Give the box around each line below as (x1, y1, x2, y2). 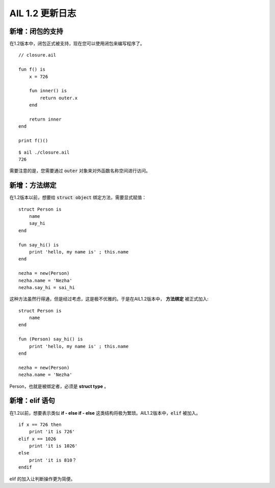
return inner (29, 116, 62, 122)
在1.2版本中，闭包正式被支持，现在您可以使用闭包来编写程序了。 (9, 41, 145, 47)
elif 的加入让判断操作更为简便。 (9, 476, 76, 482)
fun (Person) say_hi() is (18, 336, 84, 342)
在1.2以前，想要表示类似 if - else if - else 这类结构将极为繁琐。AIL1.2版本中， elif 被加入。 (9, 410, 201, 416)
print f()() (18, 138, 48, 143)
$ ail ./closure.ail (18, 149, 70, 155)
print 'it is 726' (29, 429, 75, 435)
